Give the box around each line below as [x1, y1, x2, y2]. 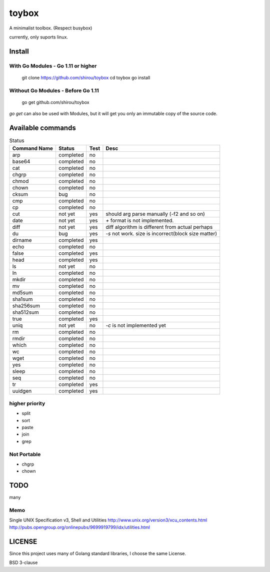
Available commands [9, 124, 76, 132]
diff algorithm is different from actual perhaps [105, 223, 213, 230]
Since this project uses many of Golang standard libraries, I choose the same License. [9, 550, 186, 557]
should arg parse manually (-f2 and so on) [105, 210, 205, 217]
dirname [12, 236, 32, 243]
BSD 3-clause [9, 560, 38, 566]
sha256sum [12, 302, 40, 309]
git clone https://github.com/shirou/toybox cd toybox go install [21, 74, 150, 80]
